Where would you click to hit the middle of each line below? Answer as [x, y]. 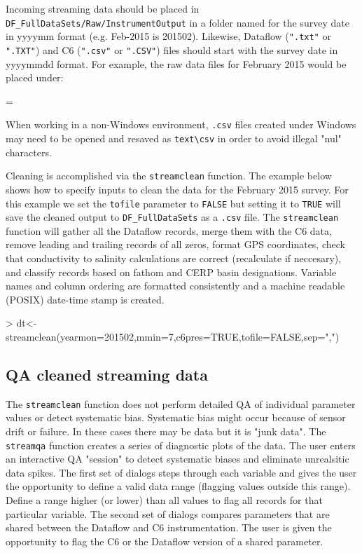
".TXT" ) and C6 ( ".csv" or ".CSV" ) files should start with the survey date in [172, 49]
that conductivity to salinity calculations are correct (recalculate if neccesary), [174, 258]
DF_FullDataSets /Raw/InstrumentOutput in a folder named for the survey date [177, 22]
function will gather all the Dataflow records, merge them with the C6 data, [169, 230]
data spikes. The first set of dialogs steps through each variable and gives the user [181, 472]
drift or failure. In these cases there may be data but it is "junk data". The [166, 431]
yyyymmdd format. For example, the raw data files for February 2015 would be [176, 63]
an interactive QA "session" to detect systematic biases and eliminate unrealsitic [177, 459]
